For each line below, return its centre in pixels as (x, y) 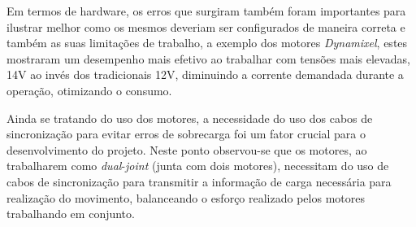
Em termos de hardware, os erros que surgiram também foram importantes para (206, 11)
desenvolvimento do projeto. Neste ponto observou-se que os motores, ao (187, 149)
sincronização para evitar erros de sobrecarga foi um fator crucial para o (186, 134)
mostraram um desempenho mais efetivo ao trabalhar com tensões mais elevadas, (208, 58)
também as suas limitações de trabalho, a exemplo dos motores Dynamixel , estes (207, 43)
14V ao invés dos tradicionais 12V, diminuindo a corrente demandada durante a (205, 74)
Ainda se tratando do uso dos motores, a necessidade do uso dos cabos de (190, 118)
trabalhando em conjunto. (71, 214)
